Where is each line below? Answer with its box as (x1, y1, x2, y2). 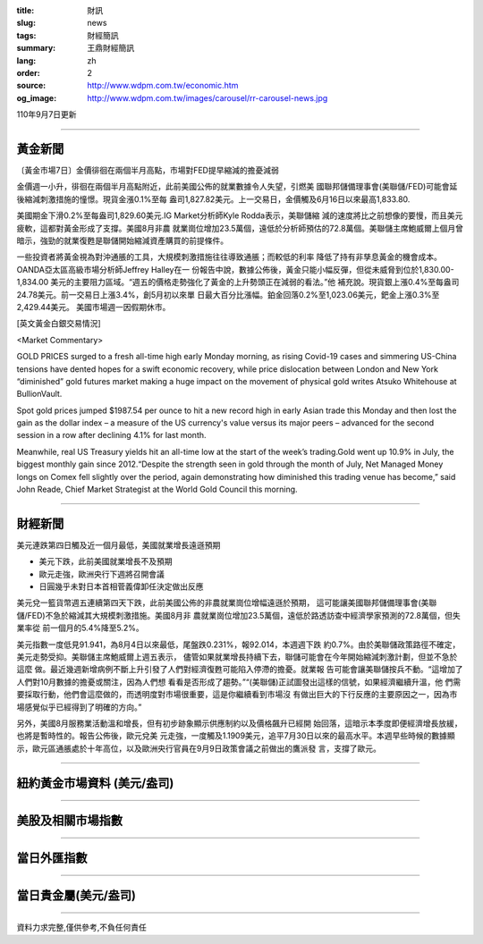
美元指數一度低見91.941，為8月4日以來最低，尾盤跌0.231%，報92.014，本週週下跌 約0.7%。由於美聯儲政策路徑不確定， (16, 639, 461, 650)
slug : (16, 18, 36, 29)
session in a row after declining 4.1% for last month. (16, 430, 207, 441)
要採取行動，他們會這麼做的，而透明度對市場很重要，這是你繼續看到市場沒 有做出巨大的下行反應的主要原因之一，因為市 (16, 689, 458, 700)
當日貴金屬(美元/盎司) (16, 888, 136, 903)
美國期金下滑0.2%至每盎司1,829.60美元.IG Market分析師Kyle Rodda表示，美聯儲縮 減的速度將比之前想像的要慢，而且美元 (16, 210, 463, 221)
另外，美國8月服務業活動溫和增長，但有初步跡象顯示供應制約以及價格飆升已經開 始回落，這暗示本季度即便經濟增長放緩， (16, 718, 462, 729)
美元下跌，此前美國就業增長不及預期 (38, 556, 173, 567)
